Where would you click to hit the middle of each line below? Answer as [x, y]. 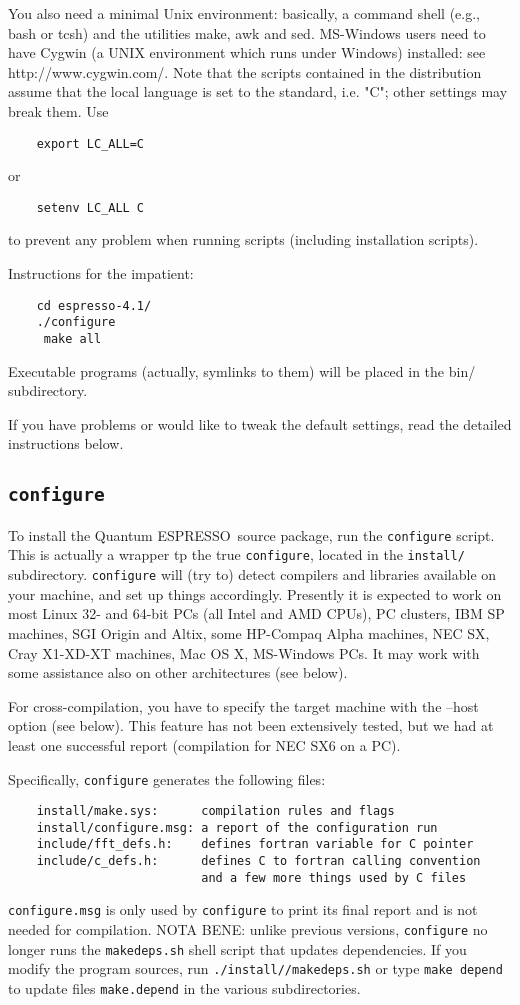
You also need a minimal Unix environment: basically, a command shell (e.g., [244, 13]
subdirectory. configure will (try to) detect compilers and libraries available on [252, 574]
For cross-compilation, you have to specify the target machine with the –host [243, 705]
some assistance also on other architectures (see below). [178, 672]
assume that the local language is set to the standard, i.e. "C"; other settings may [258, 91]
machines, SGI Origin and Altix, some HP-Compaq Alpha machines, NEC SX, [249, 632]
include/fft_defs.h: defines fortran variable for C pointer [255, 844]
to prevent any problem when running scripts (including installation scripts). [243, 239]
